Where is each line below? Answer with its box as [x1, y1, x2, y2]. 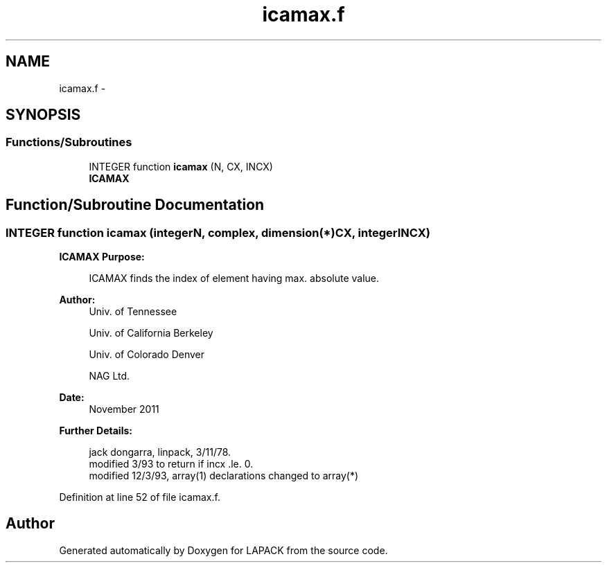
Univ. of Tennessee [89, 305, 177, 318]
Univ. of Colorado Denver [89, 348, 205, 361]
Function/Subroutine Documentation [6, 196, 265, 214]
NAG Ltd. [89, 370, 130, 382]
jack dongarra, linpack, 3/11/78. [89, 446, 231, 459]
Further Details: [59, 425, 132, 437]
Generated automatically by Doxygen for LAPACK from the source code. [59, 544, 388, 556]
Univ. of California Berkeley [89, 327, 213, 339]
